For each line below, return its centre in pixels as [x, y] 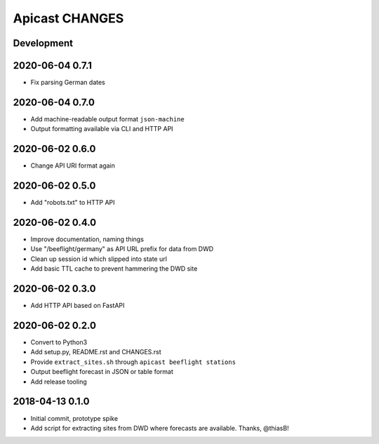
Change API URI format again [73, 166]
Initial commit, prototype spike [74, 418]
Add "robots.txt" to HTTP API [73, 203]
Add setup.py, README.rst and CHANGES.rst [96, 352]
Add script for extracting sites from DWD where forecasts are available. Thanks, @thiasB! [160, 428]
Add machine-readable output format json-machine [108, 119]
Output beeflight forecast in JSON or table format [102, 372]
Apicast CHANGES [68, 18]
